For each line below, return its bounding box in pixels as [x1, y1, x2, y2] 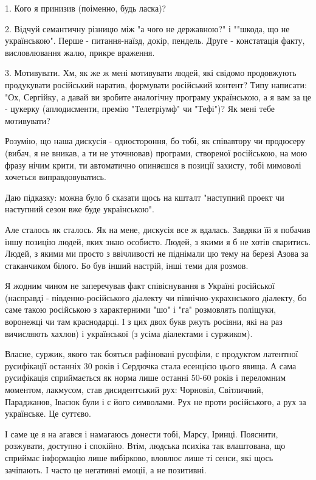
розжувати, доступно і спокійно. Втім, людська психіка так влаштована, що [5, 439, 286, 452]
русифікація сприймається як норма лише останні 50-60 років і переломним [5, 371, 286, 384]
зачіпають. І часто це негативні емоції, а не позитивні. [5, 463, 207, 476]
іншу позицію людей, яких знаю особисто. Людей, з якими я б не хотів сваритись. [5, 235, 311, 248]
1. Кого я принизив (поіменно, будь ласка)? [5, 2, 167, 14]
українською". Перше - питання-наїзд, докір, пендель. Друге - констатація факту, [5, 34, 305, 47]
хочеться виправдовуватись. [5, 170, 106, 183]
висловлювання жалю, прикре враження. [5, 46, 155, 58]
